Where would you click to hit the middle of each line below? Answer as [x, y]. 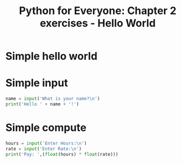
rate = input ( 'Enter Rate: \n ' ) [44, 149]
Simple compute [46, 128]
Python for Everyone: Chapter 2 [98, 11]
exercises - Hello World [98, 23]
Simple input [37, 83]
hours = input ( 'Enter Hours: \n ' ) [46, 143]
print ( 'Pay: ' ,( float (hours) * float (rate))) [62, 154]
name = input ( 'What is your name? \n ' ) [53, 99]
